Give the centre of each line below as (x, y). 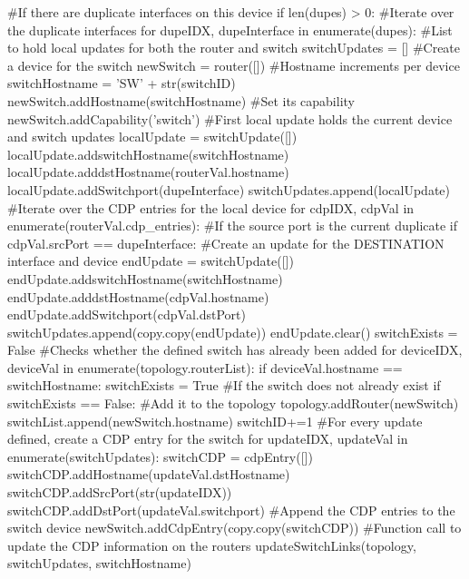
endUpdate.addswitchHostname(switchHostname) (145, 278)
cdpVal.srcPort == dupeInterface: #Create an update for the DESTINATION (226, 243)
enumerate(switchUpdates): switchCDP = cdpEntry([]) (160, 456)
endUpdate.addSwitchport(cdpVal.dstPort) (127, 314)
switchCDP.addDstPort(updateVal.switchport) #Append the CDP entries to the (231, 510)
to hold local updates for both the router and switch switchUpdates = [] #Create (234, 48)
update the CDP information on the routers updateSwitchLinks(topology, (212, 545)
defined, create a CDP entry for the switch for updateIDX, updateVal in (208, 439)
